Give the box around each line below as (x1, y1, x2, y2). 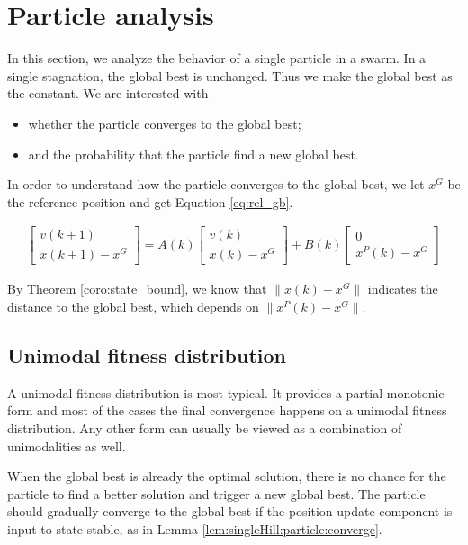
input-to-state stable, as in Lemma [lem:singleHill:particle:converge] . (7, 520, 382, 539)
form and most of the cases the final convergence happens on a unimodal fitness (7, 401, 447, 420)
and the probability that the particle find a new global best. (28, 144, 359, 163)
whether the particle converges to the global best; (28, 114, 301, 132)
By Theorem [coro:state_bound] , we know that (7, 279, 267, 298)
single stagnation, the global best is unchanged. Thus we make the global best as (7, 66, 453, 85)
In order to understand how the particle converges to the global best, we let (7, 175, 425, 194)
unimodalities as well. (7, 436, 126, 455)
